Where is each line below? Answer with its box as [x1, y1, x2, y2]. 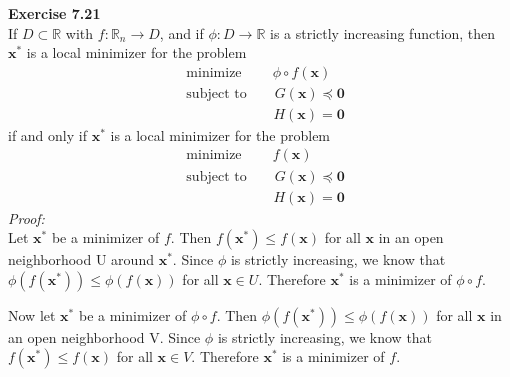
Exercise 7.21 [8, 3, 101, 23]
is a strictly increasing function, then [269, 22, 496, 43]
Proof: [8, 207, 45, 228]
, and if [159, 22, 204, 43]
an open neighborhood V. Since [8, 326, 201, 347]
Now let [8, 304, 56, 325]
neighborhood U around [8, 249, 154, 270]
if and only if [8, 124, 87, 145]
